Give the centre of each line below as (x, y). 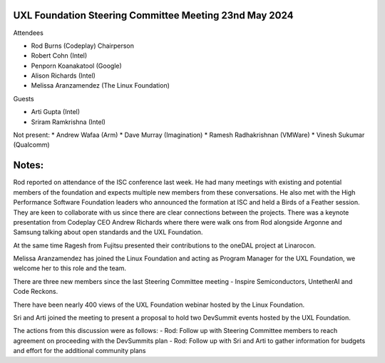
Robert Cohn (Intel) (59, 56)
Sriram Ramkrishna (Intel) (68, 122)
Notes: (29, 165)
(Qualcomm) (31, 145)
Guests (24, 98)
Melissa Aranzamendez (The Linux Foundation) (101, 86)
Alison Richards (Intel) (63, 76)
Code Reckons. (36, 292)
